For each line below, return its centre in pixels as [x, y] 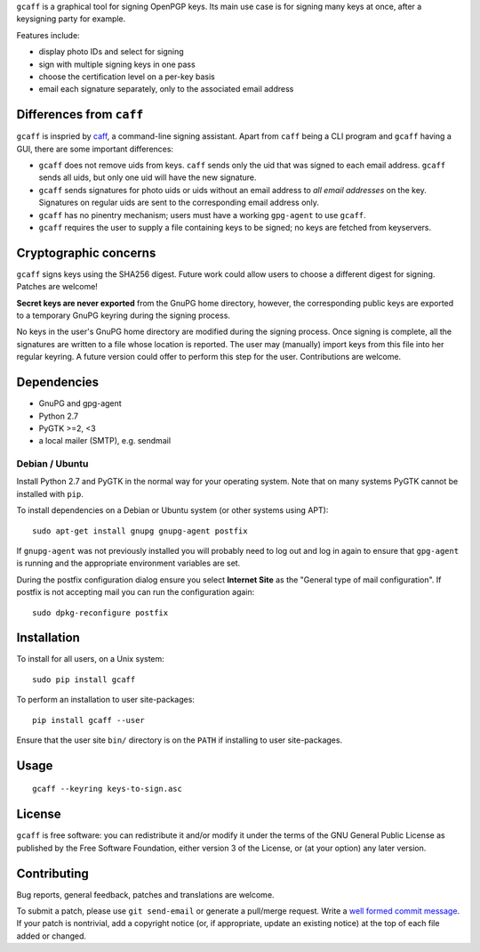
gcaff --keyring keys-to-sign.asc [107, 789]
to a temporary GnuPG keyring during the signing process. [124, 315]
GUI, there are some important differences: [95, 149]
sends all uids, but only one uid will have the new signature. [148, 177]
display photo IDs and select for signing [111, 52]
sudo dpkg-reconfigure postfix [100, 613]
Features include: [48, 35]
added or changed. [52, 936]
